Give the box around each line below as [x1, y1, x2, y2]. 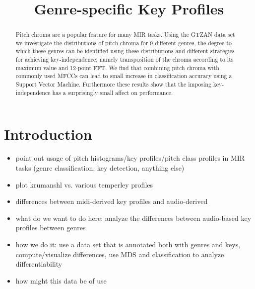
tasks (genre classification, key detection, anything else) [15, 162, 185, 173]
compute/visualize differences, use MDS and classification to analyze [15, 249, 224, 259]
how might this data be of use [15, 275, 107, 286]
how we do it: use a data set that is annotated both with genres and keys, [15, 239, 241, 249]
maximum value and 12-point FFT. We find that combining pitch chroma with [15, 63, 219, 72]
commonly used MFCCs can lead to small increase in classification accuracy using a [15, 72, 232, 80]
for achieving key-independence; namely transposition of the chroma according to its [15, 55, 234, 64]
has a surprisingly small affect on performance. [52, 88, 173, 96]
